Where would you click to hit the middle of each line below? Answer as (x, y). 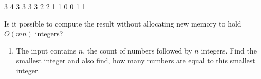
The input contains (46, 50)
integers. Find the (229, 50)
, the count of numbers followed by (137, 50)
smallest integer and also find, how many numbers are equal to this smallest (136, 60)
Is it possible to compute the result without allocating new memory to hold (123, 23)
